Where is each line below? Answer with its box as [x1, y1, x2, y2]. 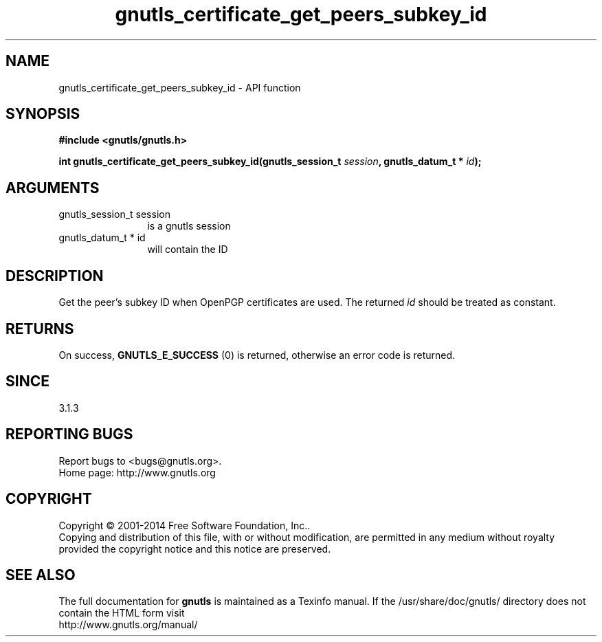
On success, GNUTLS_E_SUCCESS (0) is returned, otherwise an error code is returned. [58, 348, 456, 361]
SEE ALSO [5, 566, 76, 584]
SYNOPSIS [5, 105, 80, 123]
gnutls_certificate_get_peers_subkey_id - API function [58, 81, 301, 93]
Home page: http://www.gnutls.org [58, 466, 216, 478]
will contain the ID [147, 243, 228, 256]
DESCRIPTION [5, 267, 104, 285]
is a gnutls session [147, 220, 231, 232]
